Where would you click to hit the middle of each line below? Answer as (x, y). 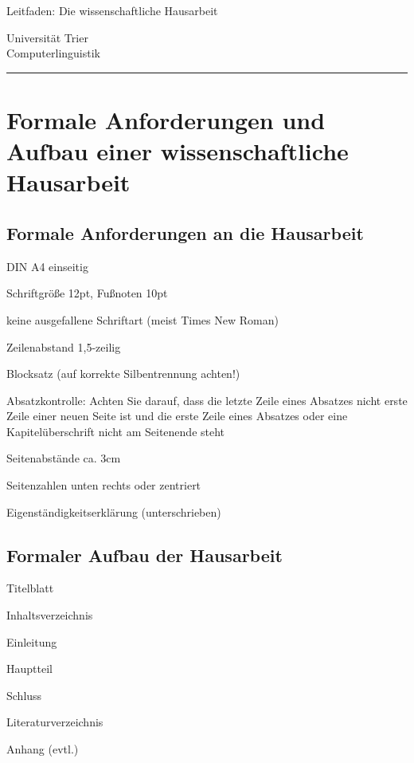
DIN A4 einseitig (47, 266)
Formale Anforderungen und (166, 119)
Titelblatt (30, 588)
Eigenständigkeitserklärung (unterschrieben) (114, 511)
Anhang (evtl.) (43, 749)
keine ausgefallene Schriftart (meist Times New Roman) (143, 319)
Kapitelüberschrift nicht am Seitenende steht (116, 431)
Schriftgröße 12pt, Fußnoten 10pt (87, 293)
